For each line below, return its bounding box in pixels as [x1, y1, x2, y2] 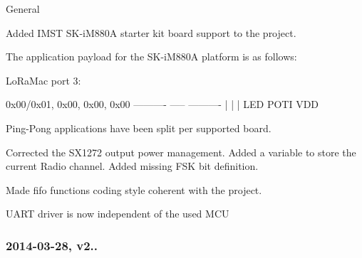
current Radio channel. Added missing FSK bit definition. [6, 158, 259, 173]
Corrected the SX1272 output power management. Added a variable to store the [6, 144, 356, 159]
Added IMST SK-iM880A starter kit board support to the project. [6, 25, 296, 40]
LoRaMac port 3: [6, 72, 81, 87]
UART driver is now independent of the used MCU [6, 206, 229, 221]
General [6, 1, 40, 16]
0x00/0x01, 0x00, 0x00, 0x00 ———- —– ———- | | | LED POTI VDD [6, 97, 319, 112]
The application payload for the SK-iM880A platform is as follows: [6, 49, 297, 64]
